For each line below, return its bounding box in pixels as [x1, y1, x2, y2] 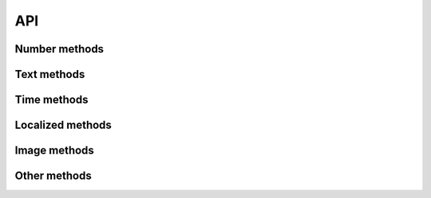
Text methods [14, 68, 85, 81]
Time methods [14, 93, 89, 107]
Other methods [14, 169, 92, 183]
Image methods [14, 144, 95, 157]
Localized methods [14, 118, 112, 132]
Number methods [14, 42, 104, 56]
